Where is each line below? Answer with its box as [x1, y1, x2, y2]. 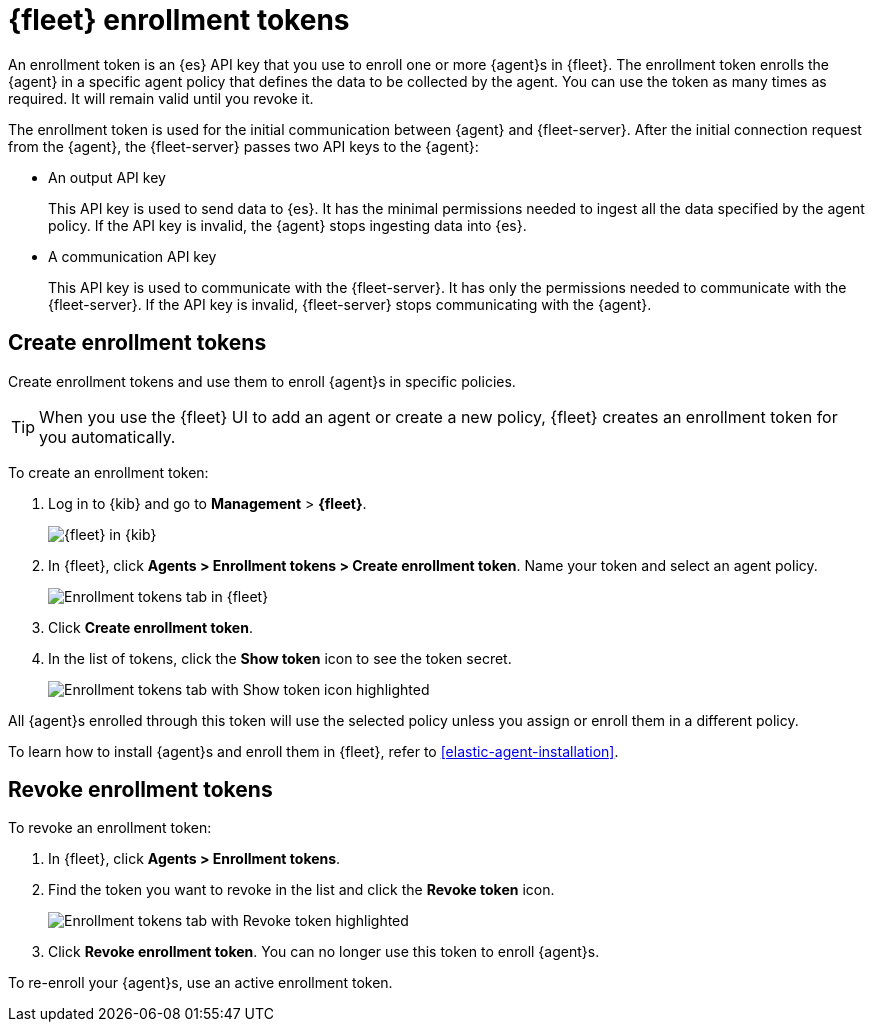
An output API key [48, 168, 166, 186]
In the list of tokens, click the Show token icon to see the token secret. [48, 649, 512, 667]
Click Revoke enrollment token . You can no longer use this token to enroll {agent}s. [48, 943, 600, 961]
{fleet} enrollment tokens [8, 3, 350, 37]
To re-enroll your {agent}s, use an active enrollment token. [8, 974, 393, 992]
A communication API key [48, 247, 217, 265]
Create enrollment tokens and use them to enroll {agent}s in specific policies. [8, 372, 516, 390]
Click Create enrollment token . [48, 618, 253, 636]
